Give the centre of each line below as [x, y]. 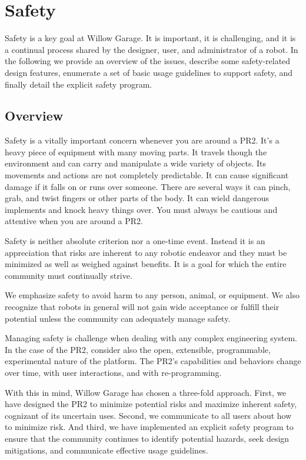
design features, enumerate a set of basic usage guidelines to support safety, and [149, 72]
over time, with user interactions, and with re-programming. [113, 372]
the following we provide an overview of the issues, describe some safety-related [148, 61]
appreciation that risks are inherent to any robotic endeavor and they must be [146, 252]
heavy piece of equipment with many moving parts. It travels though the [136, 151]
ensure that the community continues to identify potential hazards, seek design [147, 438]
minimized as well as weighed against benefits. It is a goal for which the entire [146, 264]
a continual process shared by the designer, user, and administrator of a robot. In [152, 49]
